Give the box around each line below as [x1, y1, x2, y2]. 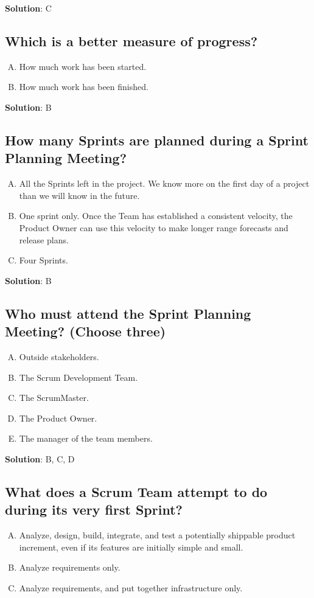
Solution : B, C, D [5, 452, 75, 465]
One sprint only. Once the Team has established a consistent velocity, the [19, 209, 293, 222]
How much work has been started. [19, 60, 147, 72]
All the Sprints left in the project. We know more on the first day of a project [19, 177, 310, 190]
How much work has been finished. [19, 80, 148, 93]
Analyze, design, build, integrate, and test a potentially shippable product [19, 529, 296, 541]
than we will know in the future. [19, 189, 140, 201]
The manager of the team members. [19, 432, 153, 445]
